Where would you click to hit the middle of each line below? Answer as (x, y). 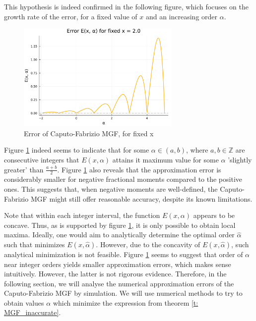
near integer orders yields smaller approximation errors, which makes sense (118, 264)
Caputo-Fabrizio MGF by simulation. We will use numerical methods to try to (123, 293)
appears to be (214, 215)
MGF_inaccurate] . (32, 312)
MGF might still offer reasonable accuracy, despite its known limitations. (141, 198)
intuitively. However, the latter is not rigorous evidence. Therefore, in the (115, 274)
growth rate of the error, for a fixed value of (71, 16)
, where (197, 150)
